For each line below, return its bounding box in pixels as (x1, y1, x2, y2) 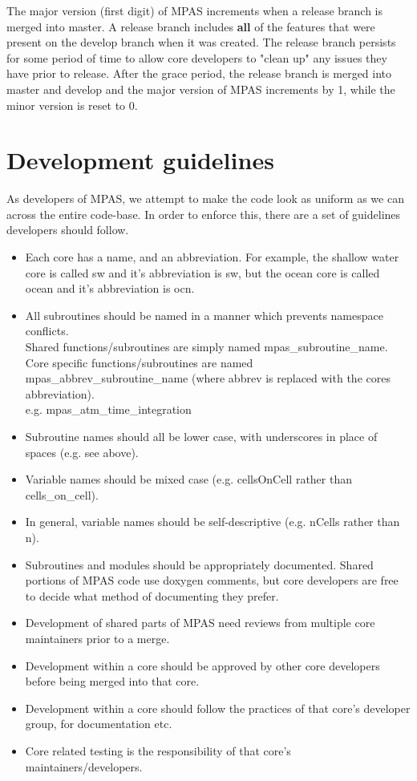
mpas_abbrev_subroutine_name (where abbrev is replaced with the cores (25, 370, 391, 386)
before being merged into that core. (25, 673, 200, 690)
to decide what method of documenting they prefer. (25, 587, 279, 604)
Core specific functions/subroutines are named (25, 354, 253, 370)
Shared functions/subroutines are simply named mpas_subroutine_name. (25, 338, 388, 355)
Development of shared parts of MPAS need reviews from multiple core (25, 614, 375, 631)
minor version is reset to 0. (6, 96, 138, 113)
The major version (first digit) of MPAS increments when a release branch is (6, 2, 383, 18)
